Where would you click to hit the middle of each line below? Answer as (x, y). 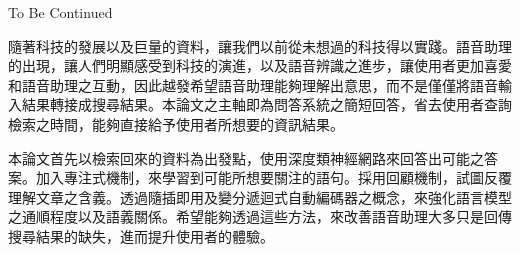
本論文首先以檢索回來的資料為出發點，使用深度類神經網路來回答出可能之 (246, 157)
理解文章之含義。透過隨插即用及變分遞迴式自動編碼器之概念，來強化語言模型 (260, 196)
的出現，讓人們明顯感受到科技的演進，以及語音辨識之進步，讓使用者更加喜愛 (260, 65)
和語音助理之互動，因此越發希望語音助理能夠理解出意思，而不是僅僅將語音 (253, 84)
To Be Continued (60, 12)
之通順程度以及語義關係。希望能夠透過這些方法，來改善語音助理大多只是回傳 (260, 216)
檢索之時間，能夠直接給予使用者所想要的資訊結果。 (176, 123)
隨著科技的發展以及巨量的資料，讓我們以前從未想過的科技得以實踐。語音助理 (260, 45)
